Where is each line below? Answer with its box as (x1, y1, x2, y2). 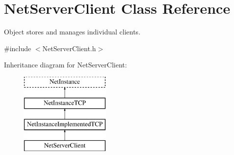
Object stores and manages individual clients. (4, 27, 141, 37)
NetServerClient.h (42, 43, 96, 53)
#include (4, 43, 31, 53)
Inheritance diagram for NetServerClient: (4, 60, 127, 70)
